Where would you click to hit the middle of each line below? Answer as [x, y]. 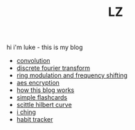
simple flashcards [42, 98]
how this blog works [45, 90]
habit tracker [35, 120]
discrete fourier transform [53, 68]
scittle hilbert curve [44, 105]
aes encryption [38, 83]
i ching [26, 112]
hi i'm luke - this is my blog [45, 47]
